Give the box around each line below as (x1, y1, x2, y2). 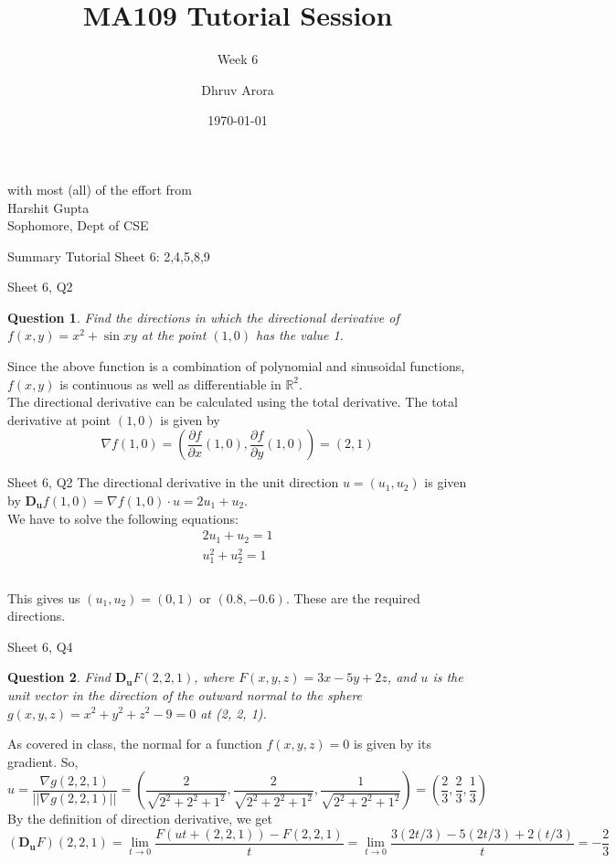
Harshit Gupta (7, 197, 90, 217)
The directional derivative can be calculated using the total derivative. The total (7, 392, 458, 411)
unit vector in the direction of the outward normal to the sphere (7, 685, 363, 704)
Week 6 (217, 49, 259, 69)
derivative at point (7, 410, 112, 429)
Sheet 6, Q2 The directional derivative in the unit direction (7, 473, 339, 492)
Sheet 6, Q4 (7, 636, 73, 655)
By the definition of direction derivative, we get (7, 809, 272, 828)
